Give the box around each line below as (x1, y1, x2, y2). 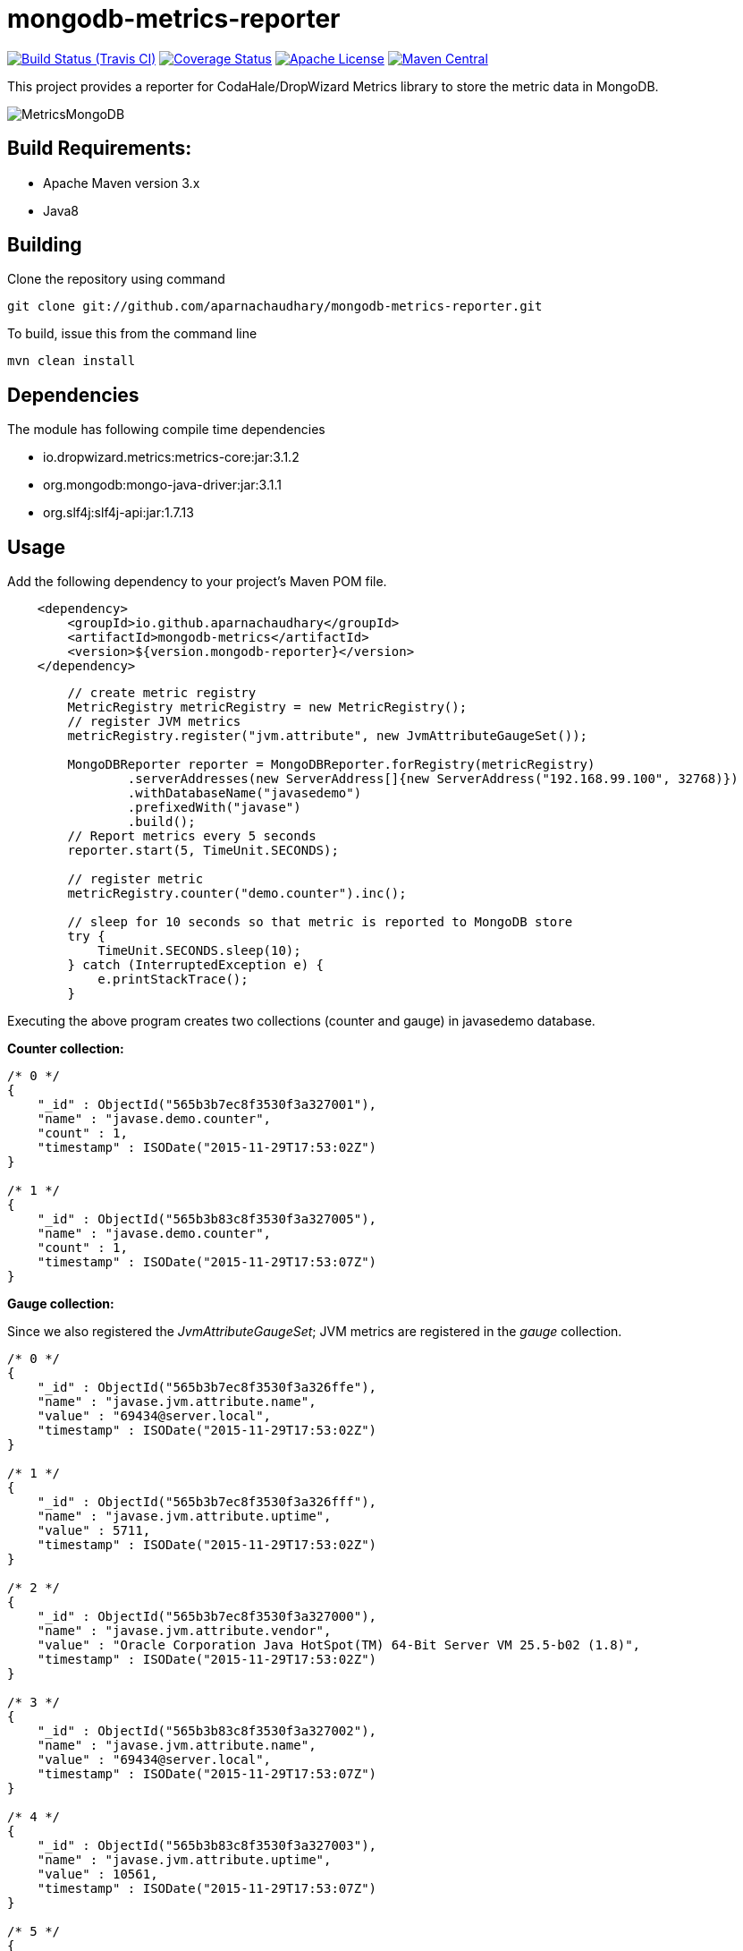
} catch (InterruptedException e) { (67, 958, 325, 973)
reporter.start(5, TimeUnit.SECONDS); (67, 843, 339, 858)
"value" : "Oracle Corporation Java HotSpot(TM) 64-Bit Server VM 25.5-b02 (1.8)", (37, 1638, 641, 1653)
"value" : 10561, (37, 1867, 158, 1882)
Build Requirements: (7, 137, 192, 160)
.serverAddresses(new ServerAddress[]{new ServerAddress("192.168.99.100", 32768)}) (127, 771, 739, 787)
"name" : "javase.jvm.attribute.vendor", (37, 1623, 332, 1639)
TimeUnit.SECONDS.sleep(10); (97, 943, 301, 958)
